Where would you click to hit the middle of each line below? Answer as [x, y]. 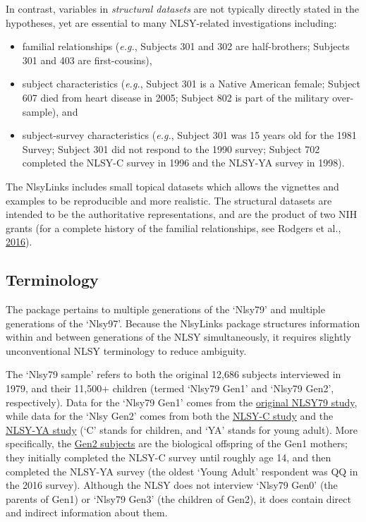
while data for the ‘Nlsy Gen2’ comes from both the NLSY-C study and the [170, 416]
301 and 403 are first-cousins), [87, 60]
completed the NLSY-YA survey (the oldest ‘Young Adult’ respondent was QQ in [182, 471]
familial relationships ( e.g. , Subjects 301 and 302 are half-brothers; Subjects [186, 46]
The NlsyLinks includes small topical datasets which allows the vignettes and [172, 186]
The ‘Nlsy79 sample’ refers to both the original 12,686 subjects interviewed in [173, 374]
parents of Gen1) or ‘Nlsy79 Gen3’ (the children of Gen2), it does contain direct [178, 498]
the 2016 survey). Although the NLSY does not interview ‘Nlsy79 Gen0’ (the [172, 485]
